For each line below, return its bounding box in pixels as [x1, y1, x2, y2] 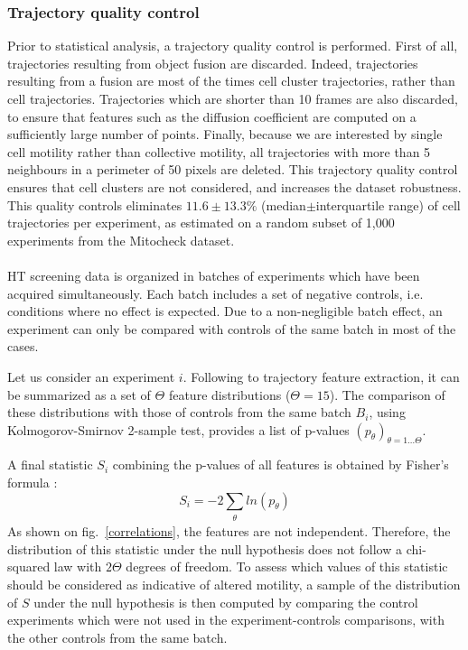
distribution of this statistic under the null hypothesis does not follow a [7, 539, 402, 558]
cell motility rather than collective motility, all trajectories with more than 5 [7, 142, 431, 161]
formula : [7, 473, 58, 492]
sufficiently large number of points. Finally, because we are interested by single [7, 125, 443, 144]
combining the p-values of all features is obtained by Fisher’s [112, 455, 449, 474]
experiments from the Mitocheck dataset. [7, 230, 235, 249]
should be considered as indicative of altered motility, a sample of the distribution [7, 575, 461, 593]
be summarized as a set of [7, 385, 151, 404]
